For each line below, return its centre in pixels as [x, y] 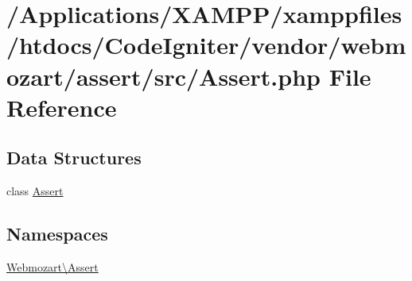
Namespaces [57, 234]
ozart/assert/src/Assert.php [163, 76]
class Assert [35, 191]
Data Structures [74, 158]
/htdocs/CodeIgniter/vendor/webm [206, 45]
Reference [62, 107]
